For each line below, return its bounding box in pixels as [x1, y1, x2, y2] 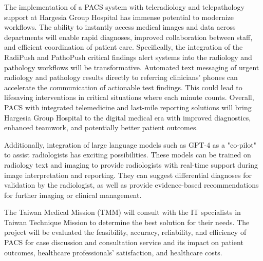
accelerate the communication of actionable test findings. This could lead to [4, 82, 242, 92]
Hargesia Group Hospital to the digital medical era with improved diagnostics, [4, 112, 251, 123]
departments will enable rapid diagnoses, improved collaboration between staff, [4, 31, 253, 42]
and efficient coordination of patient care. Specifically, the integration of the [4, 42, 243, 52]
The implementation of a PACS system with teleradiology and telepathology [4, 2, 245, 12]
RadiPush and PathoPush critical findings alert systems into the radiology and [4, 51, 252, 62]
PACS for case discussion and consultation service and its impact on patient [4, 237, 243, 248]
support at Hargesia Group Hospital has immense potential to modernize [4, 11, 234, 22]
